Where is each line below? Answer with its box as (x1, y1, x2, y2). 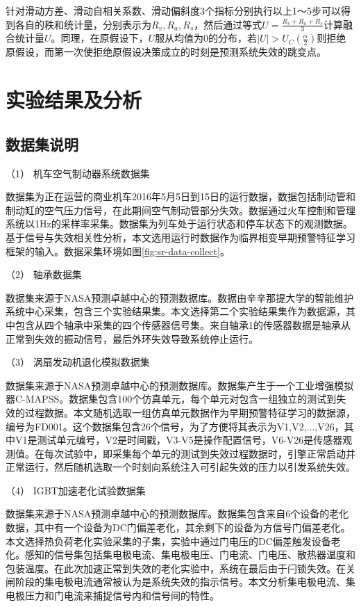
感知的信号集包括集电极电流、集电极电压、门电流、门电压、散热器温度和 (24, 547, 355, 562)
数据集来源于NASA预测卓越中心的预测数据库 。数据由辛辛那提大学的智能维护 (6, 290, 354, 305)
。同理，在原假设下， (51, 31, 149, 45)
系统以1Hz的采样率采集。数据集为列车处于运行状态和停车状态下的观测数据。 (6, 216, 353, 231)
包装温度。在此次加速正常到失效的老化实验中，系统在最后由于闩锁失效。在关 (6, 560, 355, 575)
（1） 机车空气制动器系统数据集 (6, 165, 150, 180)
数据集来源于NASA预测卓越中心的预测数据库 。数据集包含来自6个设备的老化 (6, 506, 349, 521)
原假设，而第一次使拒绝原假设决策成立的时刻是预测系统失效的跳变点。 (6, 44, 326, 59)
